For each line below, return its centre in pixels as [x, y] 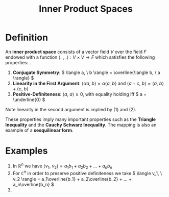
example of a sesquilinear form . [39, 130]
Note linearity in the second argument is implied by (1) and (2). [71, 109]
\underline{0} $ [29, 100]
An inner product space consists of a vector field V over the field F [76, 52]
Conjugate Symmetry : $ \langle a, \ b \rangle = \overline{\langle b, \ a [86, 72]
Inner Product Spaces [86, 9]
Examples [27, 151]
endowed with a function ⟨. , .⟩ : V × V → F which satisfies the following [80, 57]
